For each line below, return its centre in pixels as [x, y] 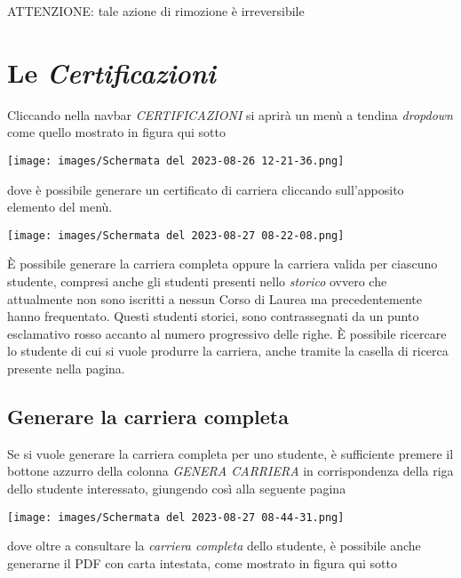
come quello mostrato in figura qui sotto [117, 132]
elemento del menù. [60, 207]
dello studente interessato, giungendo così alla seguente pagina [177, 488]
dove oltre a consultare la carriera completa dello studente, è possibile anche [214, 546]
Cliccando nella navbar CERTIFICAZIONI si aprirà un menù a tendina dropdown [230, 114]
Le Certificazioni [111, 72]
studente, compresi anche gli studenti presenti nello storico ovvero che [197, 281]
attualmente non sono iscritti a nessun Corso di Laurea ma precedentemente [215, 298]
